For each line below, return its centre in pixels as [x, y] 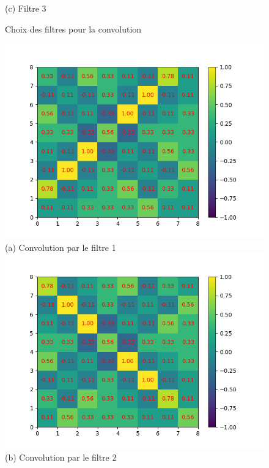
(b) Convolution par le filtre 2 [61, 457]
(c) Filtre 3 [26, 8]
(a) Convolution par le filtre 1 [61, 247]
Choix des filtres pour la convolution [73, 29]
